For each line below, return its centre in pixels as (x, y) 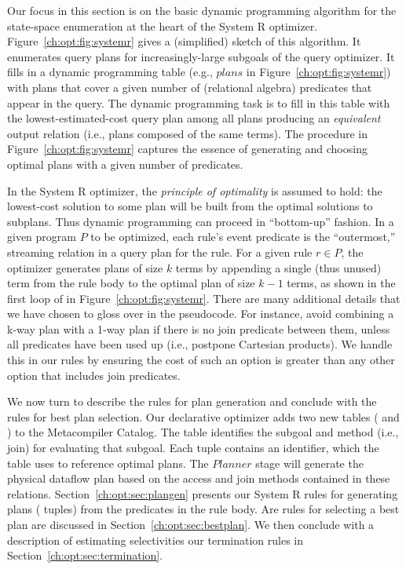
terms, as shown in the (341, 283)
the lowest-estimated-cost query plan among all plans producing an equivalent (194, 118)
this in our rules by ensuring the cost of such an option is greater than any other (201, 360)
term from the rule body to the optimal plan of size (131, 283)
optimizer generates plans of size (85, 267)
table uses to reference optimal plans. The (108, 463)
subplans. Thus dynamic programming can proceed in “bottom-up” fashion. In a (201, 221)
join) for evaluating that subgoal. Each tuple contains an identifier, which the (193, 448)
